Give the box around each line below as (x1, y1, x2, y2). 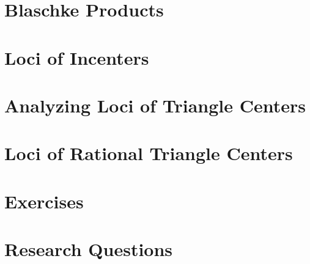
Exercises (4, 188, 84, 213)
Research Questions (4, 237, 173, 262)
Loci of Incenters (4, 45, 149, 70)
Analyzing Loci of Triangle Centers (4, 92, 306, 117)
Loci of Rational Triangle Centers (4, 141, 293, 166)
